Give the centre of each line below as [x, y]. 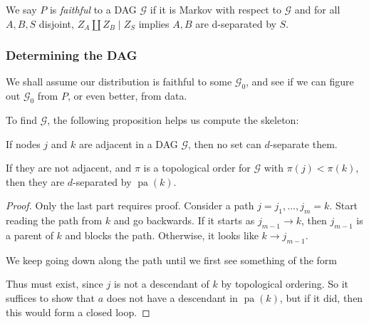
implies [154, 23]
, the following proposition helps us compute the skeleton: [173, 120]
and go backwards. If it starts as [184, 220]
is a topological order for [197, 168]
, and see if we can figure [300, 82]
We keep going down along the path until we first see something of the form [172, 260]
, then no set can [225, 143]
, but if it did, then [321, 297]
